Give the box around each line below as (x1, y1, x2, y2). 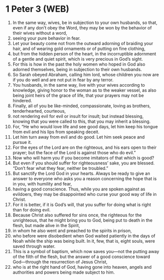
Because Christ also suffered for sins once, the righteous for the (12, 212, 142, 218)
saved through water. (12, 243, 56, 249)
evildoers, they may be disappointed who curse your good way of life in (12, 191, 157, 197)
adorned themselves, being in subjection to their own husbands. (12, 66, 142, 72)
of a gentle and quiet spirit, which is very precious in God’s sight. (12, 56, 143, 62)
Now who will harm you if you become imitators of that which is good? (12, 155, 154, 161)
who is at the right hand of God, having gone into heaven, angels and (12, 264, 152, 270)
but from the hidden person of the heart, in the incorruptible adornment (12, 50, 157, 57)
